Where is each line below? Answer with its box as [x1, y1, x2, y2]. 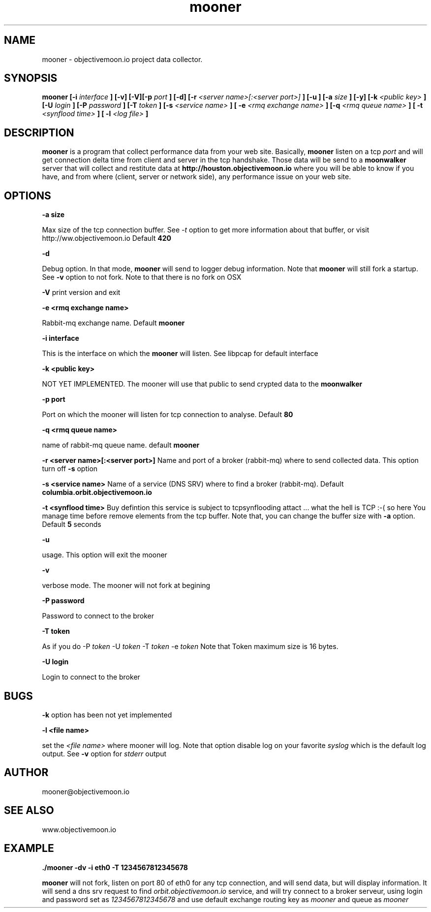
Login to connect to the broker [42, 673, 140, 682]
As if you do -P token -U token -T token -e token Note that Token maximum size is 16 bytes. [42, 642, 339, 651]
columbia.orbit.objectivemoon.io [42, 488, 152, 497]
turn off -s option [42, 464, 98, 473]
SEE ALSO [4, 804, 54, 817]
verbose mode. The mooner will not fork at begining [42, 581, 211, 590]
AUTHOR [4, 766, 49, 779]
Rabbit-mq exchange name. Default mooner [42, 319, 185, 327]
